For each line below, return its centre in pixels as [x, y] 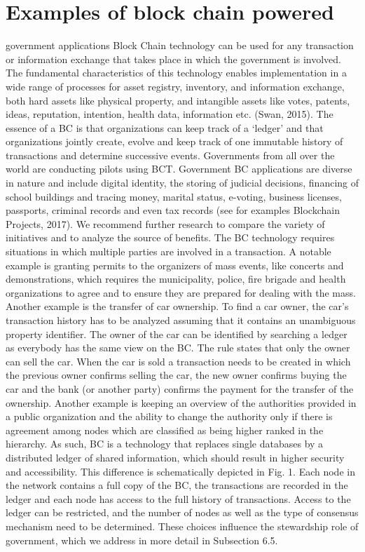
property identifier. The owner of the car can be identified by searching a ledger [177, 334]
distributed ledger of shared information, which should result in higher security [175, 457]
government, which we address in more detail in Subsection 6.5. [142, 540]
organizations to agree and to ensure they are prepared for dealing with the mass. [181, 292]
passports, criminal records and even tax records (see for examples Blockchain [173, 210]
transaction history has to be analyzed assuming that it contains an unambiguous [181, 320]
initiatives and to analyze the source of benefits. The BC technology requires [170, 237]
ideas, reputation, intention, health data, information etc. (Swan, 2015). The [170, 114]
